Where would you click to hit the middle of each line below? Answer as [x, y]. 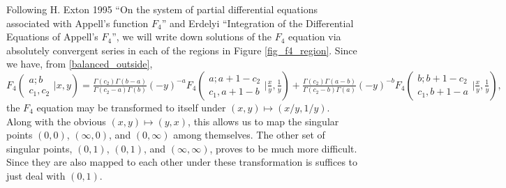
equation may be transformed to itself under [131, 107]
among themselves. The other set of [249, 135]
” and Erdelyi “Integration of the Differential [258, 23]
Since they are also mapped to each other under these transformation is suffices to [182, 162]
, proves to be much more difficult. [283, 148]
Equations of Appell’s [52, 37]
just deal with [36, 175]
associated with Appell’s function [77, 23]
